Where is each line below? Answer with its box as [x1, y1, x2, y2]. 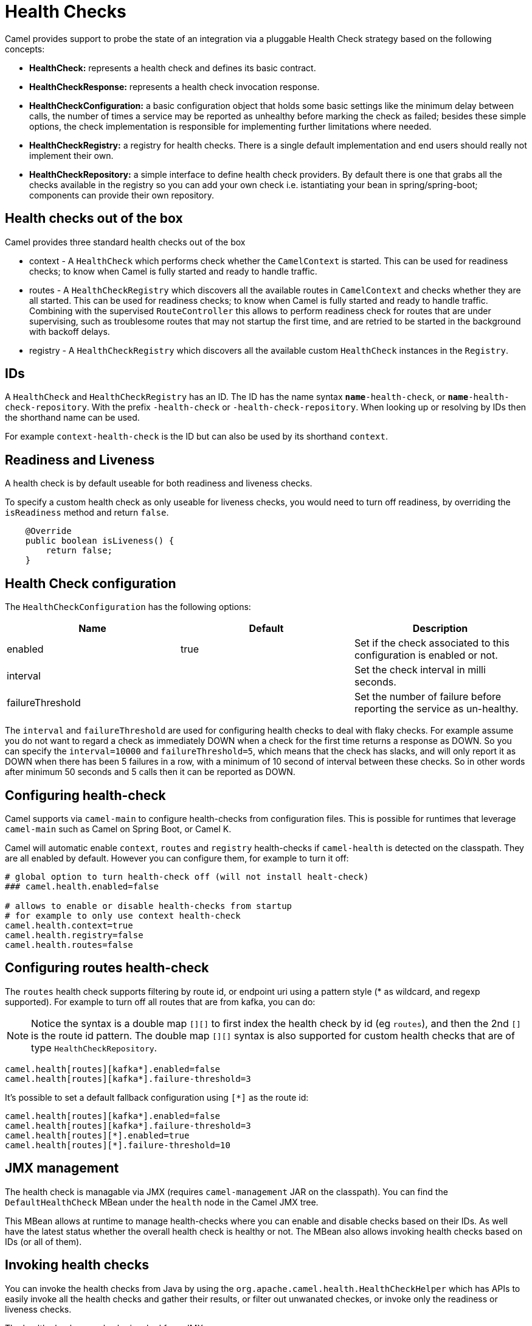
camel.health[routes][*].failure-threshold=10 [5, 1140, 230, 1150]
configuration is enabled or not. [354, 649, 498, 662]
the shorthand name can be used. [5, 412, 140, 423]
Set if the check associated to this [354, 637, 510, 650]
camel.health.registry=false [5, 930, 143, 940]
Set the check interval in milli [354, 664, 486, 676]
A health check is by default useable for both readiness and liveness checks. [5, 478, 313, 489]
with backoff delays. [29, 326, 110, 337]
